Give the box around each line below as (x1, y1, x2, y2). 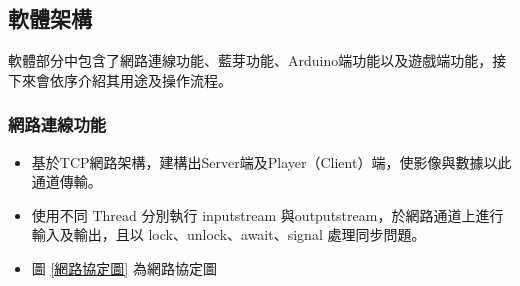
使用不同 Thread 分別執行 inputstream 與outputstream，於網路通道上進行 (31, 204, 504, 225)
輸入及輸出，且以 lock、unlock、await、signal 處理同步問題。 (31, 224, 426, 245)
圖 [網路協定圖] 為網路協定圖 (31, 257, 217, 278)
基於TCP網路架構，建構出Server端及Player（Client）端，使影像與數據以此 (31, 151, 512, 172)
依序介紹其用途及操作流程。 (49, 69, 232, 90)
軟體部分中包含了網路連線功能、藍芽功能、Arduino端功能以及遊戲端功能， (8, 50, 493, 71)
